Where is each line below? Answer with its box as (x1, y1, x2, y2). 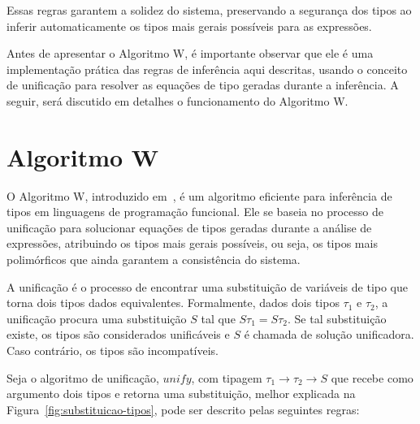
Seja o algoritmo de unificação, (6, 369, 159, 386)
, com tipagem (191, 369, 262, 386)
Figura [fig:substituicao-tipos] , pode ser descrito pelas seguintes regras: (6, 400, 360, 418)
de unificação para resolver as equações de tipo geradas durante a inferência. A (6, 76, 399, 93)
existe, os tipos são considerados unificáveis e (6, 326, 230, 343)
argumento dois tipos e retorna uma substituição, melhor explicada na (6, 385, 356, 402)
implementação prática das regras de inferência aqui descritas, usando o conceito (6, 60, 408, 77)
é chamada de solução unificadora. (244, 326, 414, 343)
